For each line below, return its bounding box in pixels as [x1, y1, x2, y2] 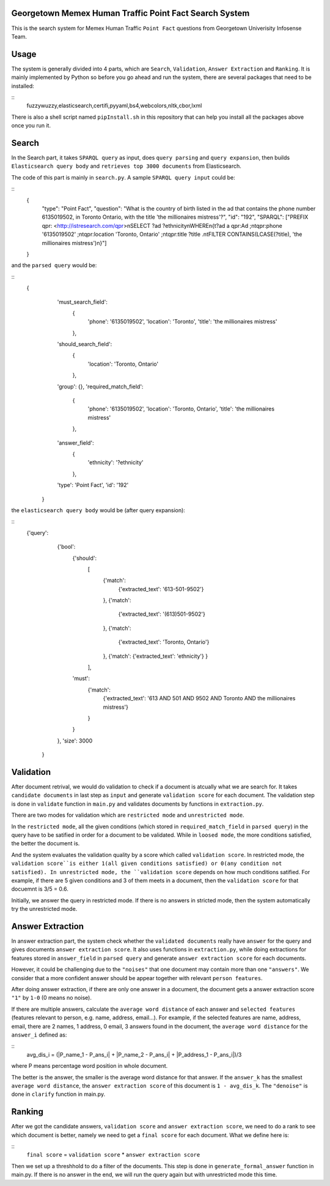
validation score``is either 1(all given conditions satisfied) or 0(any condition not [11, 860, 282, 867]
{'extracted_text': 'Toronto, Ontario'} [118, 638, 210, 646]
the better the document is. [11, 840, 80, 847]
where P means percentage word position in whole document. [11, 1062, 168, 1070]
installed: [11, 82, 35, 89]
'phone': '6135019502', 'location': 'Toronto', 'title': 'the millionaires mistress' [87, 318, 277, 325]
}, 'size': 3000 [57, 737, 93, 744]
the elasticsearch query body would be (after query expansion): [11, 506, 186, 514]
